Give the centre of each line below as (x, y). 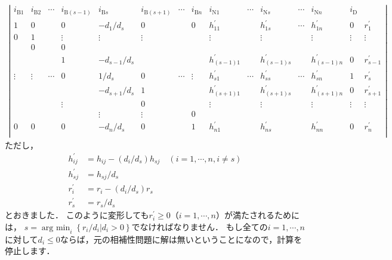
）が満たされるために (257, 215)
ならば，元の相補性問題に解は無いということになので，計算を (181, 239)
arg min (56, 227)
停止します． (30, 251)
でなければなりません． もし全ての (200, 226)
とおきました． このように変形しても (77, 215)
